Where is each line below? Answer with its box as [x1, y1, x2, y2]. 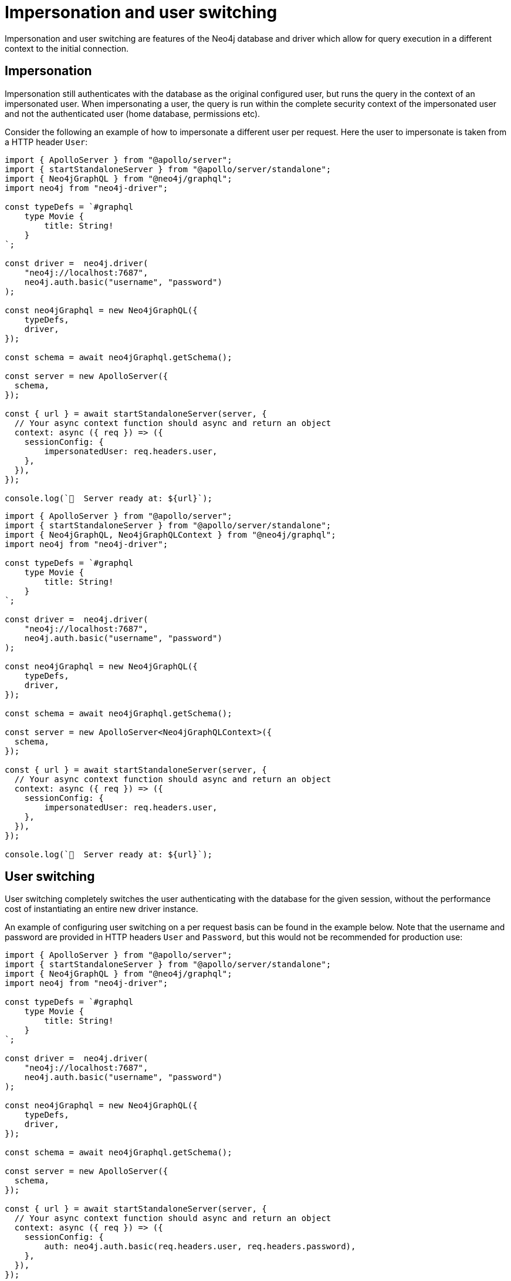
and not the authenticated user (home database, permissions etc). [5, 108, 260, 119]
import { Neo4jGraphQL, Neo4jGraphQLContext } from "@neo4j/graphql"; [5, 529, 336, 539]
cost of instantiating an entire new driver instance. [5, 904, 198, 914]
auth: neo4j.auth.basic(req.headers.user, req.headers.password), [44, 1242, 356, 1252]
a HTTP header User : [5, 136, 88, 147]
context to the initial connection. [5, 43, 129, 53]
